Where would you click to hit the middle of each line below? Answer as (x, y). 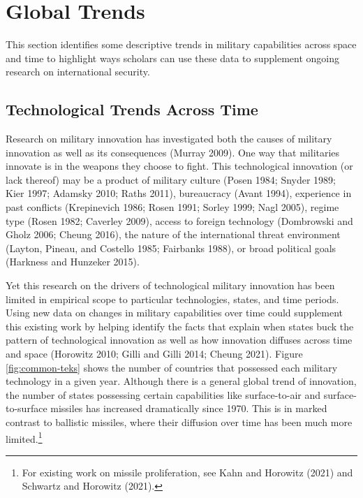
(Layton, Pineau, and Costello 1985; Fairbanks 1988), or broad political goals (171, 248)
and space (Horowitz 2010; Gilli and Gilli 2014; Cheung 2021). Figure (154, 354)
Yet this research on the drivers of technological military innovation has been (170, 285)
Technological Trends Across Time (132, 109)
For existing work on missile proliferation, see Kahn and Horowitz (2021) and (187, 472)
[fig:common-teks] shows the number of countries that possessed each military (172, 367)
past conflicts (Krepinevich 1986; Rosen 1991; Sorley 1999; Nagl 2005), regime (172, 207)
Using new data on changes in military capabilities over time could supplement (174, 313)
